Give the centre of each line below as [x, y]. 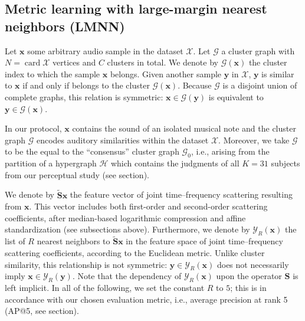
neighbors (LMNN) [65, 26]
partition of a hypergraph [51, 163]
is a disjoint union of [260, 85]
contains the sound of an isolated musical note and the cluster [184, 128]
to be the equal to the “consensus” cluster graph [92, 151]
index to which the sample [53, 73]
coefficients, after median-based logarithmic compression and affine [125, 217]
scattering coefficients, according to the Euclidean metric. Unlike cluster [135, 252]
